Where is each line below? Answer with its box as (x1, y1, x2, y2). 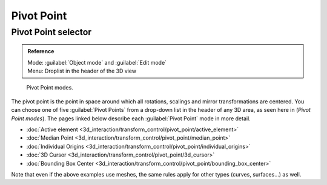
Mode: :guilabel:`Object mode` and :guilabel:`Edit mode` (27, 59, 167, 66)
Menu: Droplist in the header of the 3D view (27, 67, 136, 74)
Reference (27, 48, 54, 55)
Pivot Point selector (11, 27, 92, 37)
